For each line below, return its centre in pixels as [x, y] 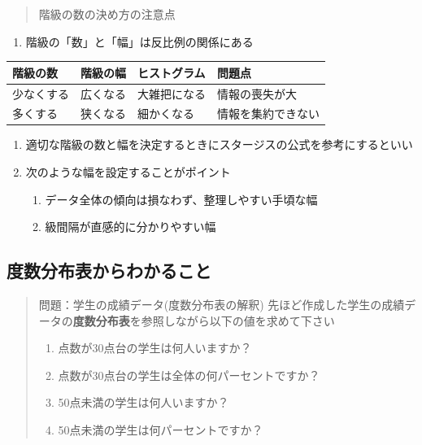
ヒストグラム [172, 72]
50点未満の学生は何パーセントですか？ [161, 430]
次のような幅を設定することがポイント [128, 172]
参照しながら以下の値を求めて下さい [238, 320]
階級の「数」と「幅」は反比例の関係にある [139, 41]
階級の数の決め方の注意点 [107, 14]
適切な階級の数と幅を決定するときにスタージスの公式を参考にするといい [219, 144]
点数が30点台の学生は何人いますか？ [155, 348]
